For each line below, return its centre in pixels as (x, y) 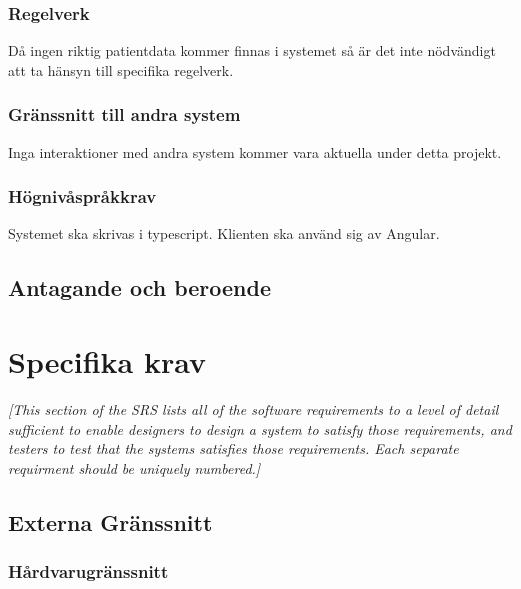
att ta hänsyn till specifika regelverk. (121, 69)
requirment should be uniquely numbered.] (134, 467)
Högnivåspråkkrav (82, 196)
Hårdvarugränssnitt (88, 571)
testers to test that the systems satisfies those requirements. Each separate (233, 448)
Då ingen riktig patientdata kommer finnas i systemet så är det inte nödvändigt (252, 50)
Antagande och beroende (139, 287)
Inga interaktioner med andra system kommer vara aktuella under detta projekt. (255, 151)
